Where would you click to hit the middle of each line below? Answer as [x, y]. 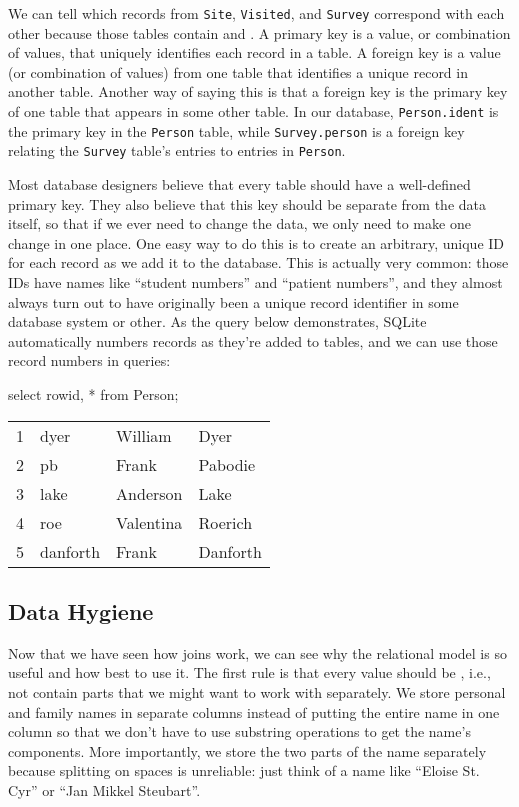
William [144, 435]
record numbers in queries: [89, 360]
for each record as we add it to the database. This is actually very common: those [258, 262]
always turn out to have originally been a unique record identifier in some [233, 301]
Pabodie [227, 464]
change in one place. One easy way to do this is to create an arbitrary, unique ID [256, 242]
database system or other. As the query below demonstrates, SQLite [217, 321]
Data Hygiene [81, 610]
